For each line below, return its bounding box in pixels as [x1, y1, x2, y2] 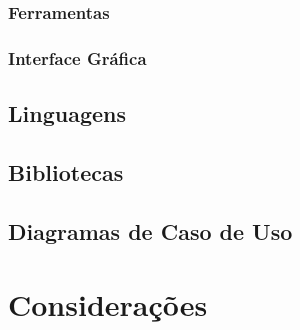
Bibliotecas [8, 156, 124, 187]
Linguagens [8, 98, 126, 129]
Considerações [8, 284, 208, 325]
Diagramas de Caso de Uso [8, 215, 293, 246]
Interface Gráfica [8, 45, 147, 70]
